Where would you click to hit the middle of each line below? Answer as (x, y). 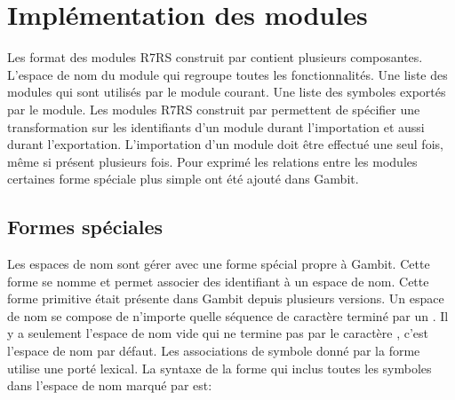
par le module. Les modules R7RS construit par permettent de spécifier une (214, 109)
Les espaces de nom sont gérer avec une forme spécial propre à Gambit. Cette (219, 264)
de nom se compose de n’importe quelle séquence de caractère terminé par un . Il (228, 315)
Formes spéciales (85, 227)
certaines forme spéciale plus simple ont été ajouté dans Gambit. (183, 179)
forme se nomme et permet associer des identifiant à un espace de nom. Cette (218, 281)
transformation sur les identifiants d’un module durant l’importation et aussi (216, 126)
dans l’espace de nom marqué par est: (110, 385)
